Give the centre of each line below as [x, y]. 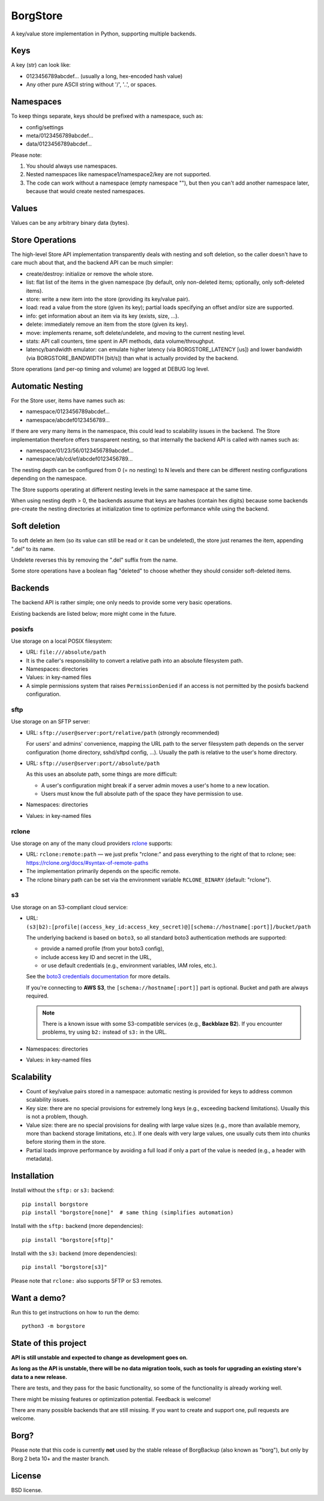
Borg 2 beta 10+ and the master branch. [60, 1458]
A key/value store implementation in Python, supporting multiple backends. [104, 34]
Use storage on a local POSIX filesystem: [62, 641]
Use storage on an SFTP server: [50, 722]
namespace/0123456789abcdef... [68, 411]
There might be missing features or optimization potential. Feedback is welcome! [111, 1399]
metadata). [40, 1159]
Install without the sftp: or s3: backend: [63, 1190]
